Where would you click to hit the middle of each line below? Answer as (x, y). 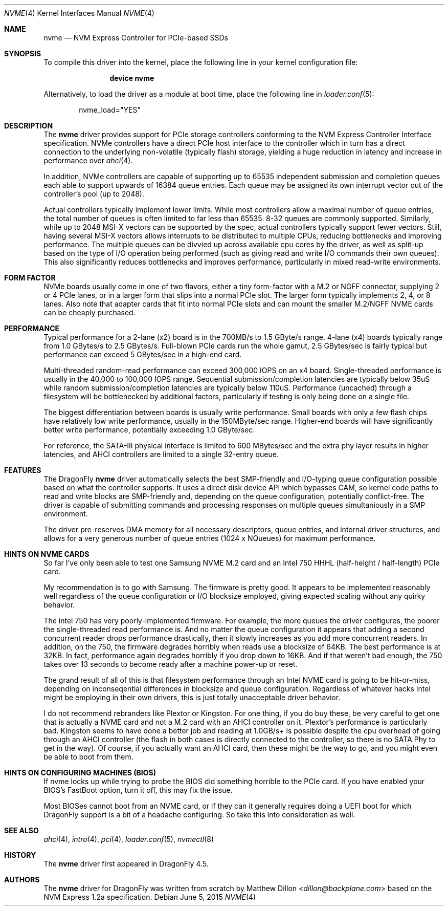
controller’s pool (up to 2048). (94, 194)
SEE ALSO (21, 830)
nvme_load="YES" (110, 110)
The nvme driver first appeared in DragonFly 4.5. (126, 864)
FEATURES (23, 470)
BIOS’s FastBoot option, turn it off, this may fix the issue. (138, 790)
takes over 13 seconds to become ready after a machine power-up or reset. (171, 664)
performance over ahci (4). (88, 160)
